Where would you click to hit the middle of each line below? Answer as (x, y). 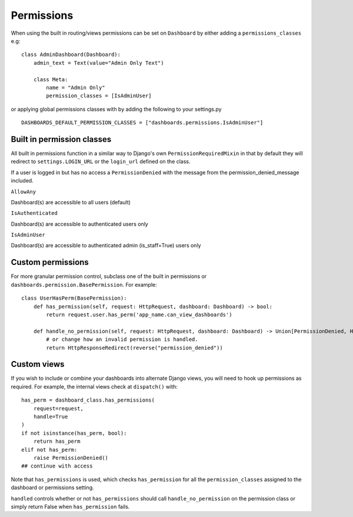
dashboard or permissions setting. (52, 488)
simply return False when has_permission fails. (70, 506)
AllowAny (24, 192)
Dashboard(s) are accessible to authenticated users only (79, 224)
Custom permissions (50, 262)
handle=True (51, 416)
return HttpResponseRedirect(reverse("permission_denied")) (134, 348)
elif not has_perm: (49, 450)
